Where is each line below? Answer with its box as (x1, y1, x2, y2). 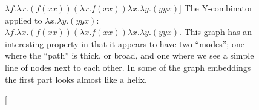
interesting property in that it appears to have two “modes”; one (5, 37, 244, 50)
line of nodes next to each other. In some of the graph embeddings (5, 60, 251, 73)
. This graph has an (179, 25, 252, 38)
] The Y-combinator (179, 2, 253, 14)
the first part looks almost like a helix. (5, 73, 147, 85)
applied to (5, 13, 42, 26)
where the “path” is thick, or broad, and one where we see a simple (5, 49, 254, 62)
